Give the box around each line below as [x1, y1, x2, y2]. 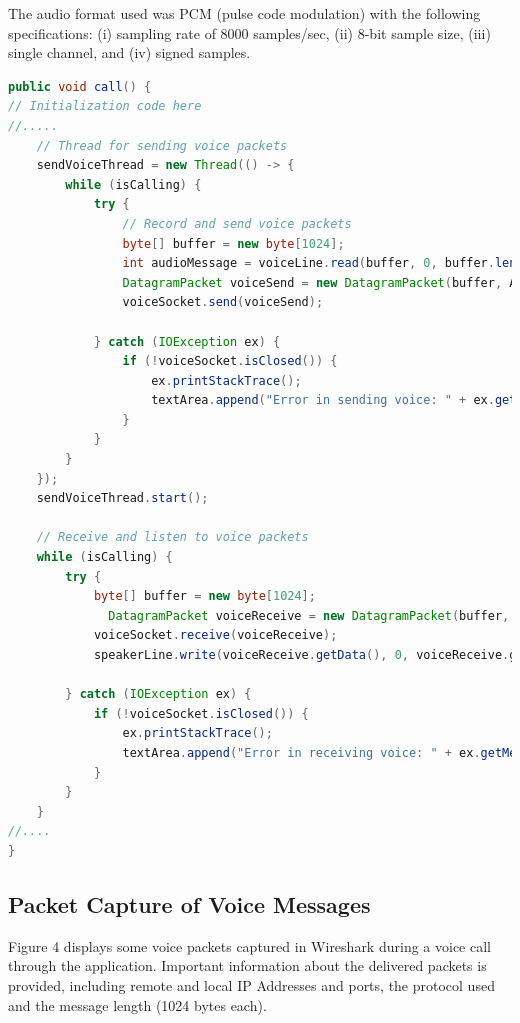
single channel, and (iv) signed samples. [8, 42, 251, 63]
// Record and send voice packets [122, 216, 352, 231]
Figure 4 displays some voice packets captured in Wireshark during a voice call [8, 935, 491, 956]
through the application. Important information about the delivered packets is [8, 955, 487, 976]
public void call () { [8, 79, 152, 94]
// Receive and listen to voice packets [36, 530, 309, 545]
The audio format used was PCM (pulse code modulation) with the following [8, 3, 481, 23]
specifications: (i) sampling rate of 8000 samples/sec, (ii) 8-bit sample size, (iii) [8, 22, 491, 43]
